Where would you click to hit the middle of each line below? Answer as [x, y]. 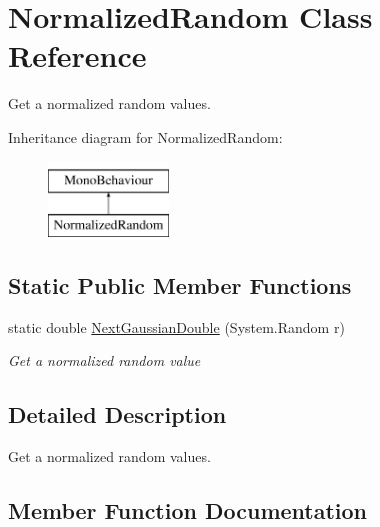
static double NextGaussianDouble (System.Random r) [176, 326]
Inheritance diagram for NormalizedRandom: [145, 136]
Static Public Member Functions [180, 285]
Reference [77, 55]
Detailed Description [117, 414]
